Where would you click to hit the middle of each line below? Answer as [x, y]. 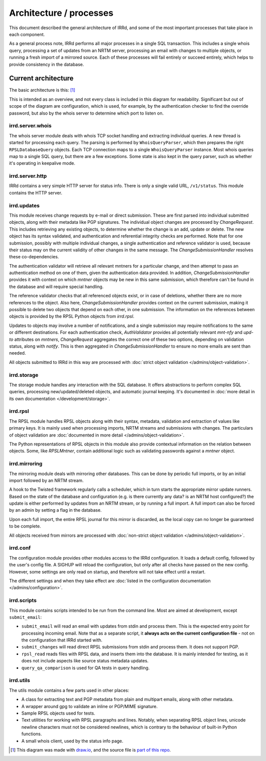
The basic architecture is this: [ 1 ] [42, 90]
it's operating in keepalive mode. [42, 163]
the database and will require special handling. [56, 286]
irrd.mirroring [26, 464]
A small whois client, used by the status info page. [72, 741]
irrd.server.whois [30, 126]
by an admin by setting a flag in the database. [55, 510]
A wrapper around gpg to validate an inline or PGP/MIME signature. [89, 706]
